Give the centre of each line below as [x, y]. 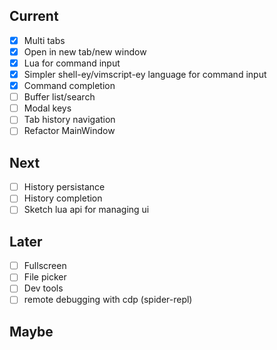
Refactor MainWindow [69, 131]
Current [34, 16]
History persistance [64, 187]
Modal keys [47, 108]
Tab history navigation [69, 120]
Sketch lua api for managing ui [86, 210]
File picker [45, 277]
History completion [63, 198]
